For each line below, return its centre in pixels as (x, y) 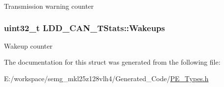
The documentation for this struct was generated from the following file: (112, 62)
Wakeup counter (28, 45)
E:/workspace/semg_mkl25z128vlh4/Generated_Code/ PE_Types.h (106, 78)
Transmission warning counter (49, 6)
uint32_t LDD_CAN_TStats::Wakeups (85, 27)
